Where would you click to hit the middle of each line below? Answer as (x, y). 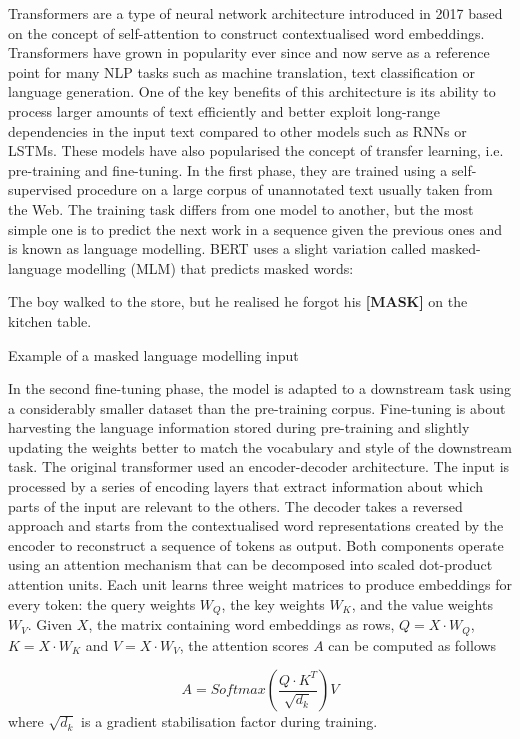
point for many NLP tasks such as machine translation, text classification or (241, 71)
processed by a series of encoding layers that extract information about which (246, 486)
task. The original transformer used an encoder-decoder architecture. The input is (259, 466)
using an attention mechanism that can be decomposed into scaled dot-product (250, 564)
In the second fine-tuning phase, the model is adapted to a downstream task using (259, 388)
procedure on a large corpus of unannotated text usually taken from (284, 189)
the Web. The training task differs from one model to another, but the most (241, 208)
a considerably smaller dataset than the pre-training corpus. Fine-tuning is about (257, 407)
